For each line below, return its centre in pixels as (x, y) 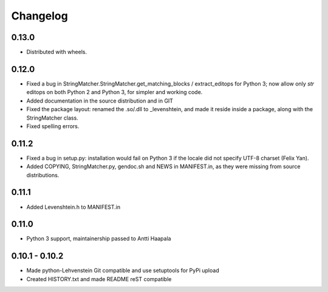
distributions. (43, 175)
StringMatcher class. (52, 118)
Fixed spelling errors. (53, 126)
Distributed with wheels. (57, 52)
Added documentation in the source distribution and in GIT (100, 101)
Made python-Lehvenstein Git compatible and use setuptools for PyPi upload (123, 271)
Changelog (39, 16)
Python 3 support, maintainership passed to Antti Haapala (99, 239)
